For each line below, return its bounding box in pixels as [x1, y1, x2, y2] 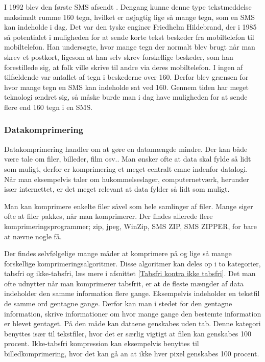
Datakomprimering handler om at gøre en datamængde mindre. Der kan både [4, 143, 248, 154]
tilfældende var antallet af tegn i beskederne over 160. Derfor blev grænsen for [4, 72, 249, 82]
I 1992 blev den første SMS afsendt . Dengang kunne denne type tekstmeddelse [4, 2, 252, 12]
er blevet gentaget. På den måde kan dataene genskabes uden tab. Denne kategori [4, 318, 261, 329]
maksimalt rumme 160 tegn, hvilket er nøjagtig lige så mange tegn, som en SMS [4, 11, 255, 22]
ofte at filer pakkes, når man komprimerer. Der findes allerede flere [4, 211, 213, 221]
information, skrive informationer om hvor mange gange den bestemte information [4, 308, 261, 319]
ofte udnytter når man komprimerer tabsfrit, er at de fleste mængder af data [4, 278, 244, 288]
